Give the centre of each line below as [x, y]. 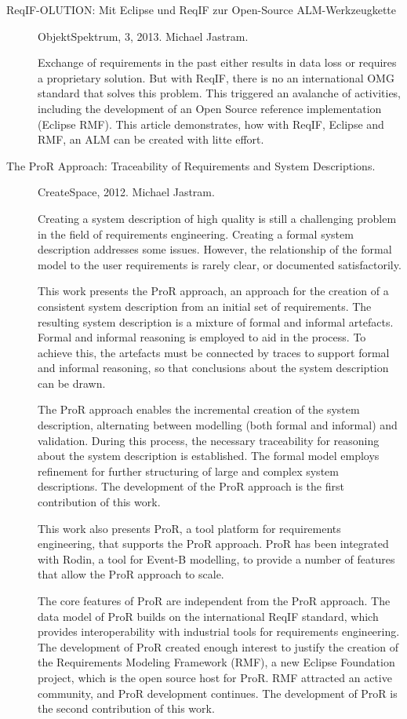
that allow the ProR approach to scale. [131, 574]
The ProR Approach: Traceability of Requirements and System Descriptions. [191, 165]
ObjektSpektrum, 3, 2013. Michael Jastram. [143, 36]
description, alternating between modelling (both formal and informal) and [218, 425]
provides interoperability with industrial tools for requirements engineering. [219, 631]
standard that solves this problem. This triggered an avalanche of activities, [220, 93]
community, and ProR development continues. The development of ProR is [218, 693]
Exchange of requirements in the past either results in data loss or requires [217, 62]
